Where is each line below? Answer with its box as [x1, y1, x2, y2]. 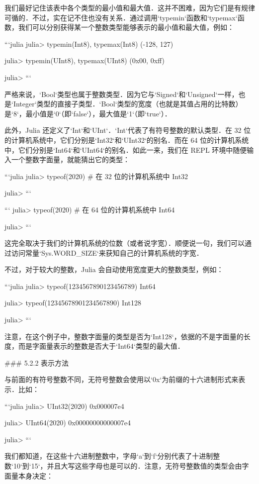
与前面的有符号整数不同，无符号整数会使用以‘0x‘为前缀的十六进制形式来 [4, 374, 239, 385]
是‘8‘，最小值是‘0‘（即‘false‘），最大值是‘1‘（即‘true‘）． [4, 108, 172, 118]
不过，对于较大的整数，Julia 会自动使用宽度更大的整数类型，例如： [4, 264, 224, 275]
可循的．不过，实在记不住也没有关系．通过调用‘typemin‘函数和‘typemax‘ [4, 12, 238, 22]
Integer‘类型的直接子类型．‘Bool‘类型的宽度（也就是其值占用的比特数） [13, 98, 243, 109]
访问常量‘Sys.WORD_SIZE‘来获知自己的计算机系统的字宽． [11, 247, 203, 258]
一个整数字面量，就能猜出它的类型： [11, 154, 130, 165]
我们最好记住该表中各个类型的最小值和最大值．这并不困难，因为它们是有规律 [4, 2, 255, 12]
